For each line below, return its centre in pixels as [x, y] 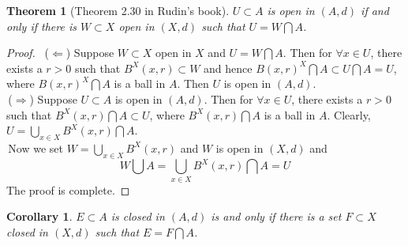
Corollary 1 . [39, 216]
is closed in [138, 216]
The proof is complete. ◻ [68, 189]
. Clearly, [349, 114]
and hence [228, 68]
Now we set [36, 148]
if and [375, 10]
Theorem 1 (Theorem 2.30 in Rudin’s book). [118, 10]
